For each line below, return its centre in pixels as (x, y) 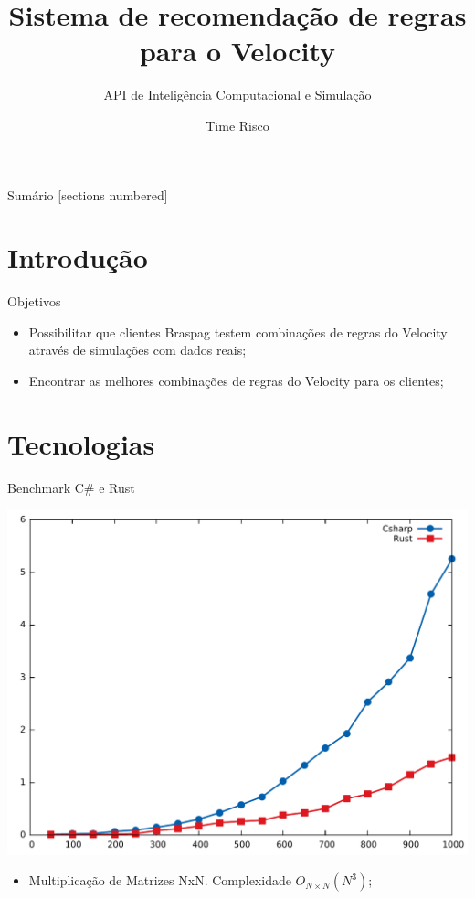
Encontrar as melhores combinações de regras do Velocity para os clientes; (236, 380)
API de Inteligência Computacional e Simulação (237, 95)
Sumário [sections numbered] (88, 194)
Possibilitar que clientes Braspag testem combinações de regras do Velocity (238, 332)
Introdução (78, 257)
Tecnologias (81, 443)
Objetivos (34, 301)
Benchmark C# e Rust (71, 487)
